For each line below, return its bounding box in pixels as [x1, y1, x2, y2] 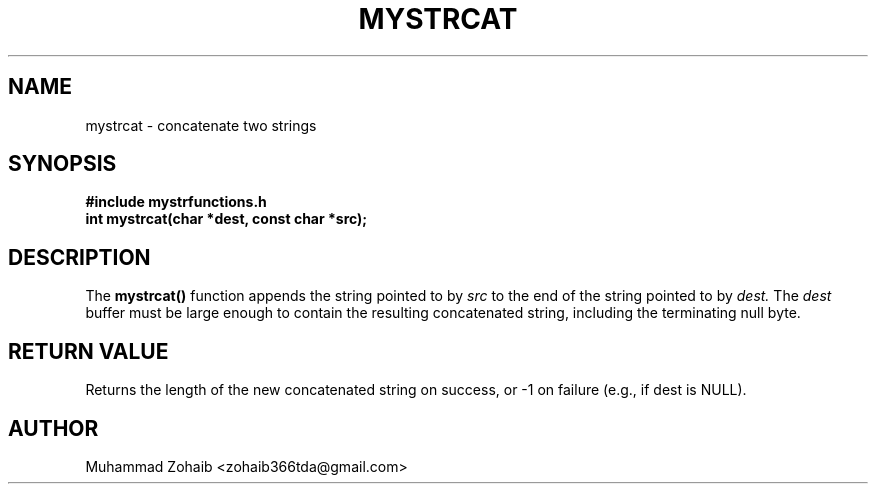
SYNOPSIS [8, 151, 117, 177]
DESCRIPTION [8, 244, 151, 270]
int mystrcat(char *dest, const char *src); [85, 210, 368, 228]
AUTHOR [8, 415, 99, 441]
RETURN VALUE [8, 338, 169, 364]
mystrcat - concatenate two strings [85, 116, 317, 134]
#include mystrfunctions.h [85, 193, 267, 211]
